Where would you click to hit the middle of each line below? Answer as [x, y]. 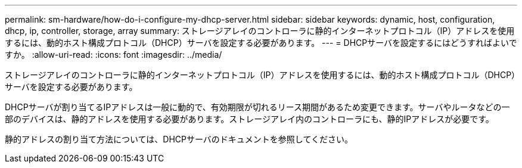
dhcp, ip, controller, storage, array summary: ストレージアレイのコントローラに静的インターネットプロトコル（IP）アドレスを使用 [260, 31]
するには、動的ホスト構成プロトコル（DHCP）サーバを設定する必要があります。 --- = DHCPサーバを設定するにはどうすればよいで [261, 43]
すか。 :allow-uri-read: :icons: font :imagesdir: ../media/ [114, 55]
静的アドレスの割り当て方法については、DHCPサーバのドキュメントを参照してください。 [179, 139]
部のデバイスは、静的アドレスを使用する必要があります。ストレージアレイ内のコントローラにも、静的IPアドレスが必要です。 [249, 119]
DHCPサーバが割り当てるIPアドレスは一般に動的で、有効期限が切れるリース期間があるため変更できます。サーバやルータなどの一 [257, 107]
